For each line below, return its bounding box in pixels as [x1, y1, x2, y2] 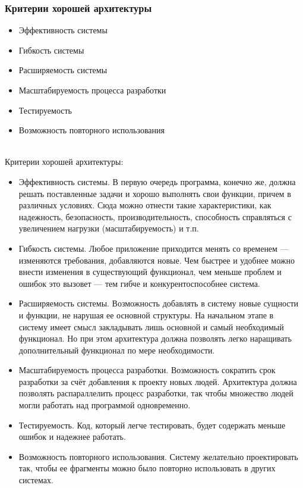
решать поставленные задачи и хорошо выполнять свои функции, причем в [18, 187, 291, 199]
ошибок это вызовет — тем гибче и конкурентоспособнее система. [18, 277, 260, 289]
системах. [18, 474, 53, 486]
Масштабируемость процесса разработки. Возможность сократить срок [18, 364, 276, 376]
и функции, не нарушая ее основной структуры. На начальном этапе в [18, 308, 274, 321]
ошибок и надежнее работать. [18, 430, 126, 443]
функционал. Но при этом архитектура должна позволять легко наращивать [18, 332, 292, 345]
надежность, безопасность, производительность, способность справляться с [18, 210, 292, 223]
